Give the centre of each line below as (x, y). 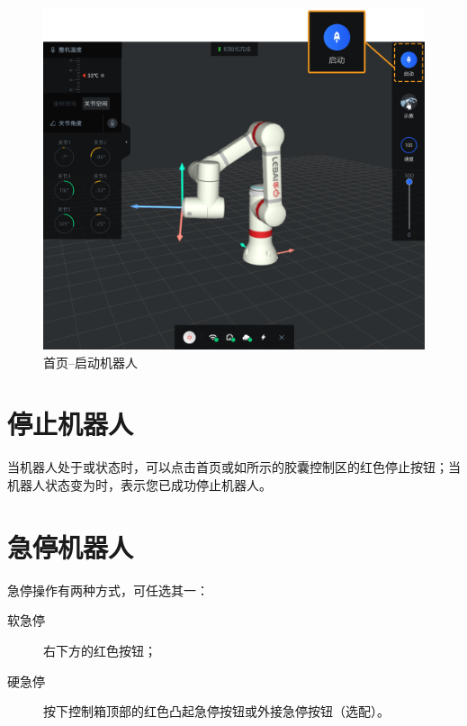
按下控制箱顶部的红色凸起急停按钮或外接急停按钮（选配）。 (216, 711)
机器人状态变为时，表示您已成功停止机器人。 (139, 485)
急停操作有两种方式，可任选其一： (108, 590)
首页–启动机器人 (90, 362)
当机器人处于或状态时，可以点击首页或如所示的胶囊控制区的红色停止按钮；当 (234, 467)
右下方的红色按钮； (100, 650)
